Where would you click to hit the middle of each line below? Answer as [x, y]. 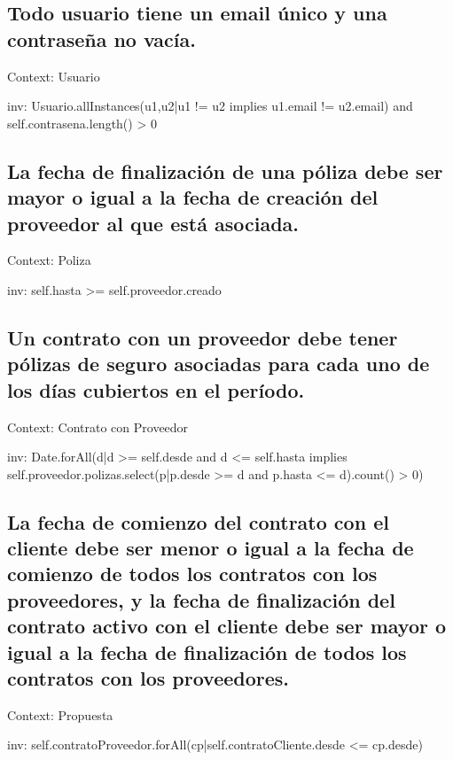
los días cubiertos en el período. [156, 389]
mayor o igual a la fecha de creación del [193, 197]
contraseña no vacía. [102, 39]
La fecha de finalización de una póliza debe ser [225, 171]
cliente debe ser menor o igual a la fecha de [211, 548]
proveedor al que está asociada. [153, 223]
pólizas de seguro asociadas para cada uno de [219, 364]
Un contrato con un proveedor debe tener [203, 337]
